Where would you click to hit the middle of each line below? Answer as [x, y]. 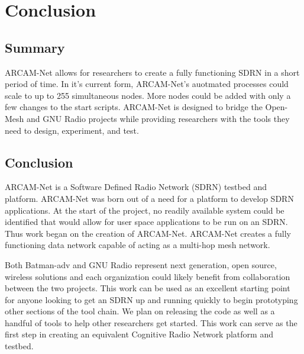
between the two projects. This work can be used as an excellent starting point [148, 288]
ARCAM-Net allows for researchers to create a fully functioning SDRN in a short [152, 72]
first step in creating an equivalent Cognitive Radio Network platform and [139, 334]
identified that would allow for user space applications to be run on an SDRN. [146, 222]
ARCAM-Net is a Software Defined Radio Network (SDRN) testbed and [136, 187]
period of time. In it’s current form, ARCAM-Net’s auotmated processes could [147, 84]
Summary [35, 47]
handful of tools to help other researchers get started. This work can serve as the [151, 322]
